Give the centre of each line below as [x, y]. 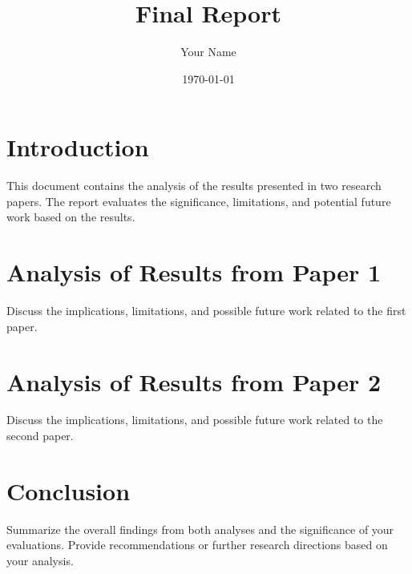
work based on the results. [71, 217]
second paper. [40, 436]
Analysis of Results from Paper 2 [194, 381]
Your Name [208, 52]
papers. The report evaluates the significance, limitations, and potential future [199, 201]
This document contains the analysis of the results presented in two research [194, 186]
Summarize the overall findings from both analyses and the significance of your [200, 529]
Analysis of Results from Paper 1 [194, 272]
